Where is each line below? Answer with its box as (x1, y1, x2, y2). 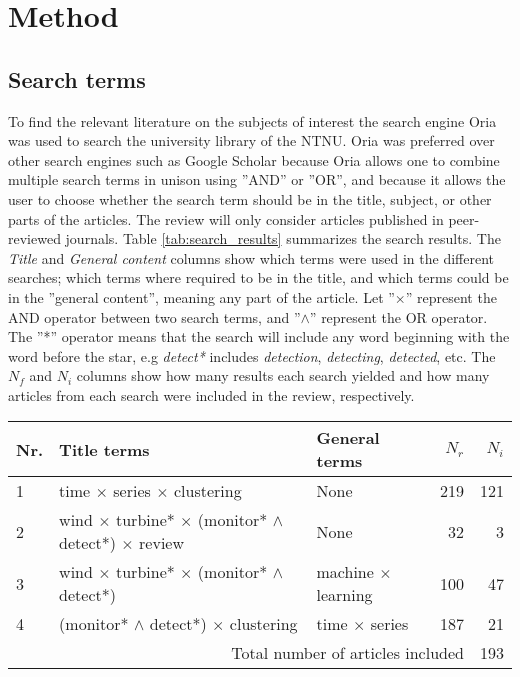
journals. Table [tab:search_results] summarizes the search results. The (65, 228, 501, 249)
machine (316, 560, 374, 584)
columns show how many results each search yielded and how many (76, 365, 490, 386)
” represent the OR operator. (309, 306, 488, 327)
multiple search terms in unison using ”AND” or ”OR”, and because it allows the (8, 169, 506, 190)
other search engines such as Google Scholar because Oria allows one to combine (8, 149, 500, 170)
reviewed (8, 228, 61, 249)
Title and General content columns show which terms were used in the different (8, 247, 494, 268)
